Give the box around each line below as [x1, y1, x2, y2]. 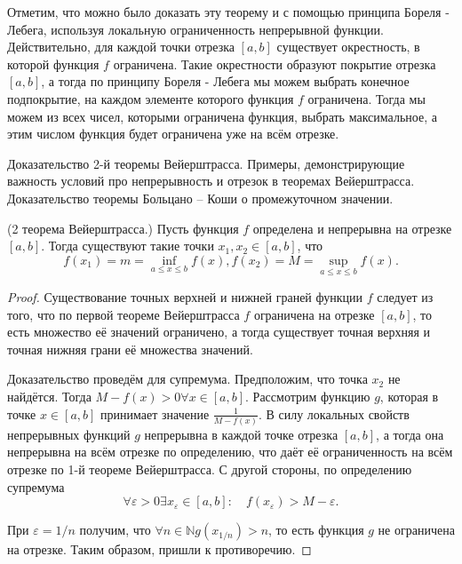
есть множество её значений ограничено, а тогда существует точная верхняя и [7, 322, 431, 341]
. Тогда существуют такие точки [41, 236, 214, 255]
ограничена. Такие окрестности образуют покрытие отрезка [113, 54, 436, 73]
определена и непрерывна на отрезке [252, 218, 452, 237]
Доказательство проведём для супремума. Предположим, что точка [7, 369, 368, 388]
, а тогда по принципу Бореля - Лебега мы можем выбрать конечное [41, 72, 410, 91]
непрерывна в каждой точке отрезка [144, 425, 339, 443]
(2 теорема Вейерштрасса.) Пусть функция [7, 218, 239, 237]
